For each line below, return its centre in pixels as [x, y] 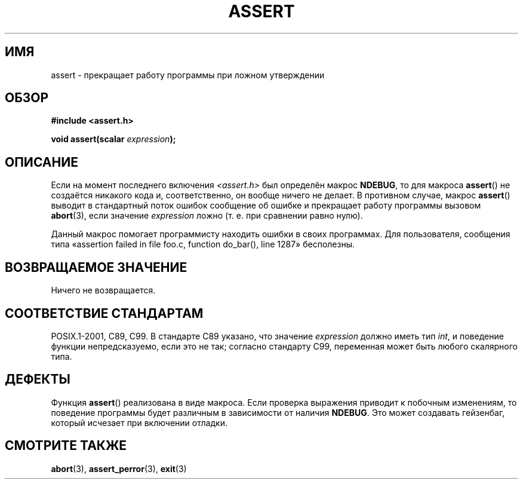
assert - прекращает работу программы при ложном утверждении [188, 75]
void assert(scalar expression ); [113, 139]
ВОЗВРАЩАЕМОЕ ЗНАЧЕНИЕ [96, 267]
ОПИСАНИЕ [41, 162]
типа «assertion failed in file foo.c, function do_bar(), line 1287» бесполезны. [203, 244]
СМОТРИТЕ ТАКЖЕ [66, 446]
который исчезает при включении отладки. [139, 422]
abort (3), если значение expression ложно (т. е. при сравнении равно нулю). [207, 216]
